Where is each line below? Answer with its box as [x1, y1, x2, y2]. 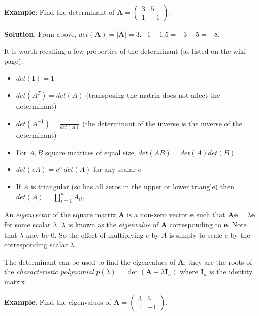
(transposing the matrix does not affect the [86, 90, 220, 100]
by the [230, 229, 250, 240]
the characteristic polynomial [4, 266, 94, 277]
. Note [228, 219, 247, 230]
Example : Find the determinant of [4, 7, 115, 17]
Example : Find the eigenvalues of [4, 296, 111, 307]
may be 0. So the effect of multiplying [26, 229, 144, 240]
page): [4, 55, 23, 66]
